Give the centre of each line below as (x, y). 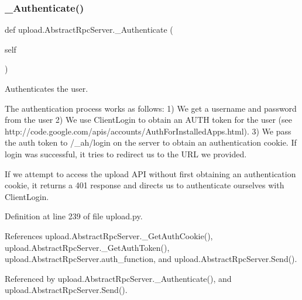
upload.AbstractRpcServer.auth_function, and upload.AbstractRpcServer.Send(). (151, 259)
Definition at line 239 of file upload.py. (74, 216)
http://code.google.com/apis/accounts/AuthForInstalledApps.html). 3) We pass (148, 131)
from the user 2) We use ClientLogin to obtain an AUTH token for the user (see (149, 120)
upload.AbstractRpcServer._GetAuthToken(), (87, 247)
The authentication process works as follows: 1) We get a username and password (151, 108)
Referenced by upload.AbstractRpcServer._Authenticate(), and (118, 278)
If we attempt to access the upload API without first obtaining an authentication (150, 173)
